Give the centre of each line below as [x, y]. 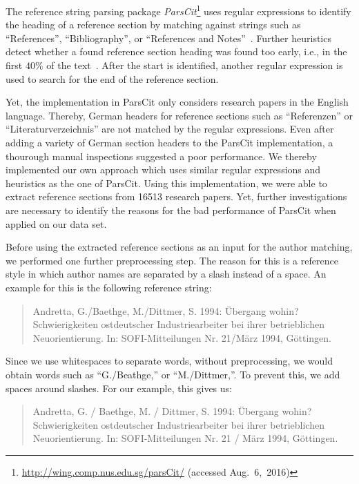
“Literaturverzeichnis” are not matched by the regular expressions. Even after [170, 129]
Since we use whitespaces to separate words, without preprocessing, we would [169, 361]
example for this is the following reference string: [109, 287]
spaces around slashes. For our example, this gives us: [119, 388]
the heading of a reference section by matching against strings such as [153, 25]
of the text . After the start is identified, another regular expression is [195, 65]
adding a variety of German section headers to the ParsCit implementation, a [169, 142]
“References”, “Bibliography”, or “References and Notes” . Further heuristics [168, 38]
